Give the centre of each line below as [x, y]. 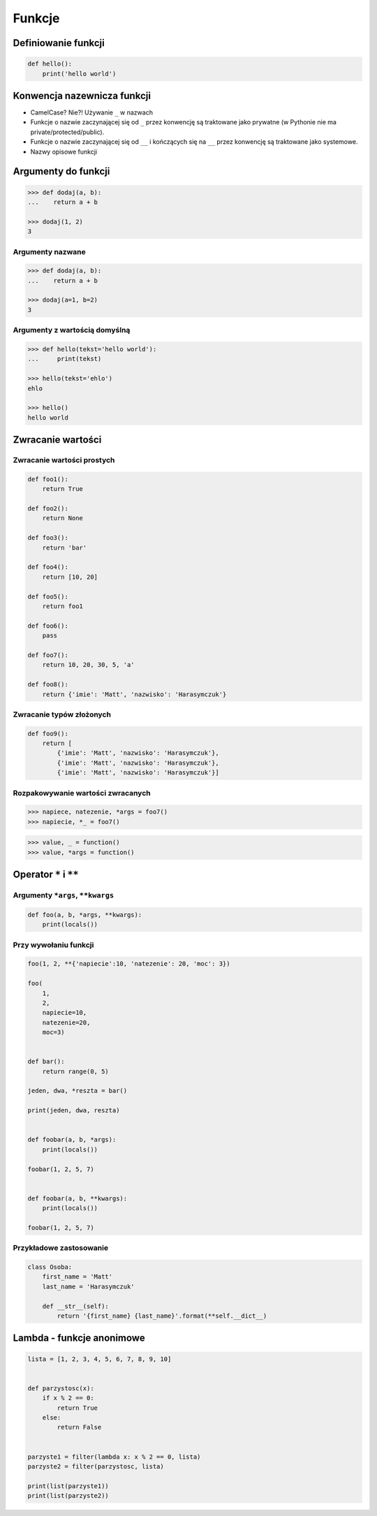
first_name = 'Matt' [77, 1277]
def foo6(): [48, 626]
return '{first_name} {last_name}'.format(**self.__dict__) [162, 1316]
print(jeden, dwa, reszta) [74, 1111]
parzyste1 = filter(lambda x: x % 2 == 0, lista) [114, 1457]
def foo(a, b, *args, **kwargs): [85, 914]
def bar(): [46, 1062]
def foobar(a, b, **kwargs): [77, 1198]
